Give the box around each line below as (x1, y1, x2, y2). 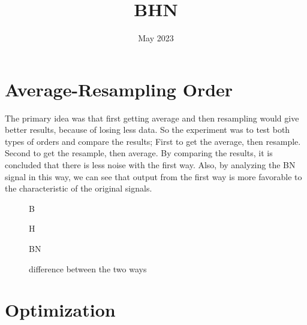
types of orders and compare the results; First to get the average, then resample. (5, 135, 301, 147)
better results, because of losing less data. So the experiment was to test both (5, 123, 290, 136)
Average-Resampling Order (5, 77, 233, 101)
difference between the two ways (29, 262, 147, 275)
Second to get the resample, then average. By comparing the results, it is (5, 147, 273, 159)
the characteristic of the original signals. (5, 182, 152, 195)
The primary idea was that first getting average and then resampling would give (5, 111, 299, 124)
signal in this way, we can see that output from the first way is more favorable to (5, 170, 302, 183)
